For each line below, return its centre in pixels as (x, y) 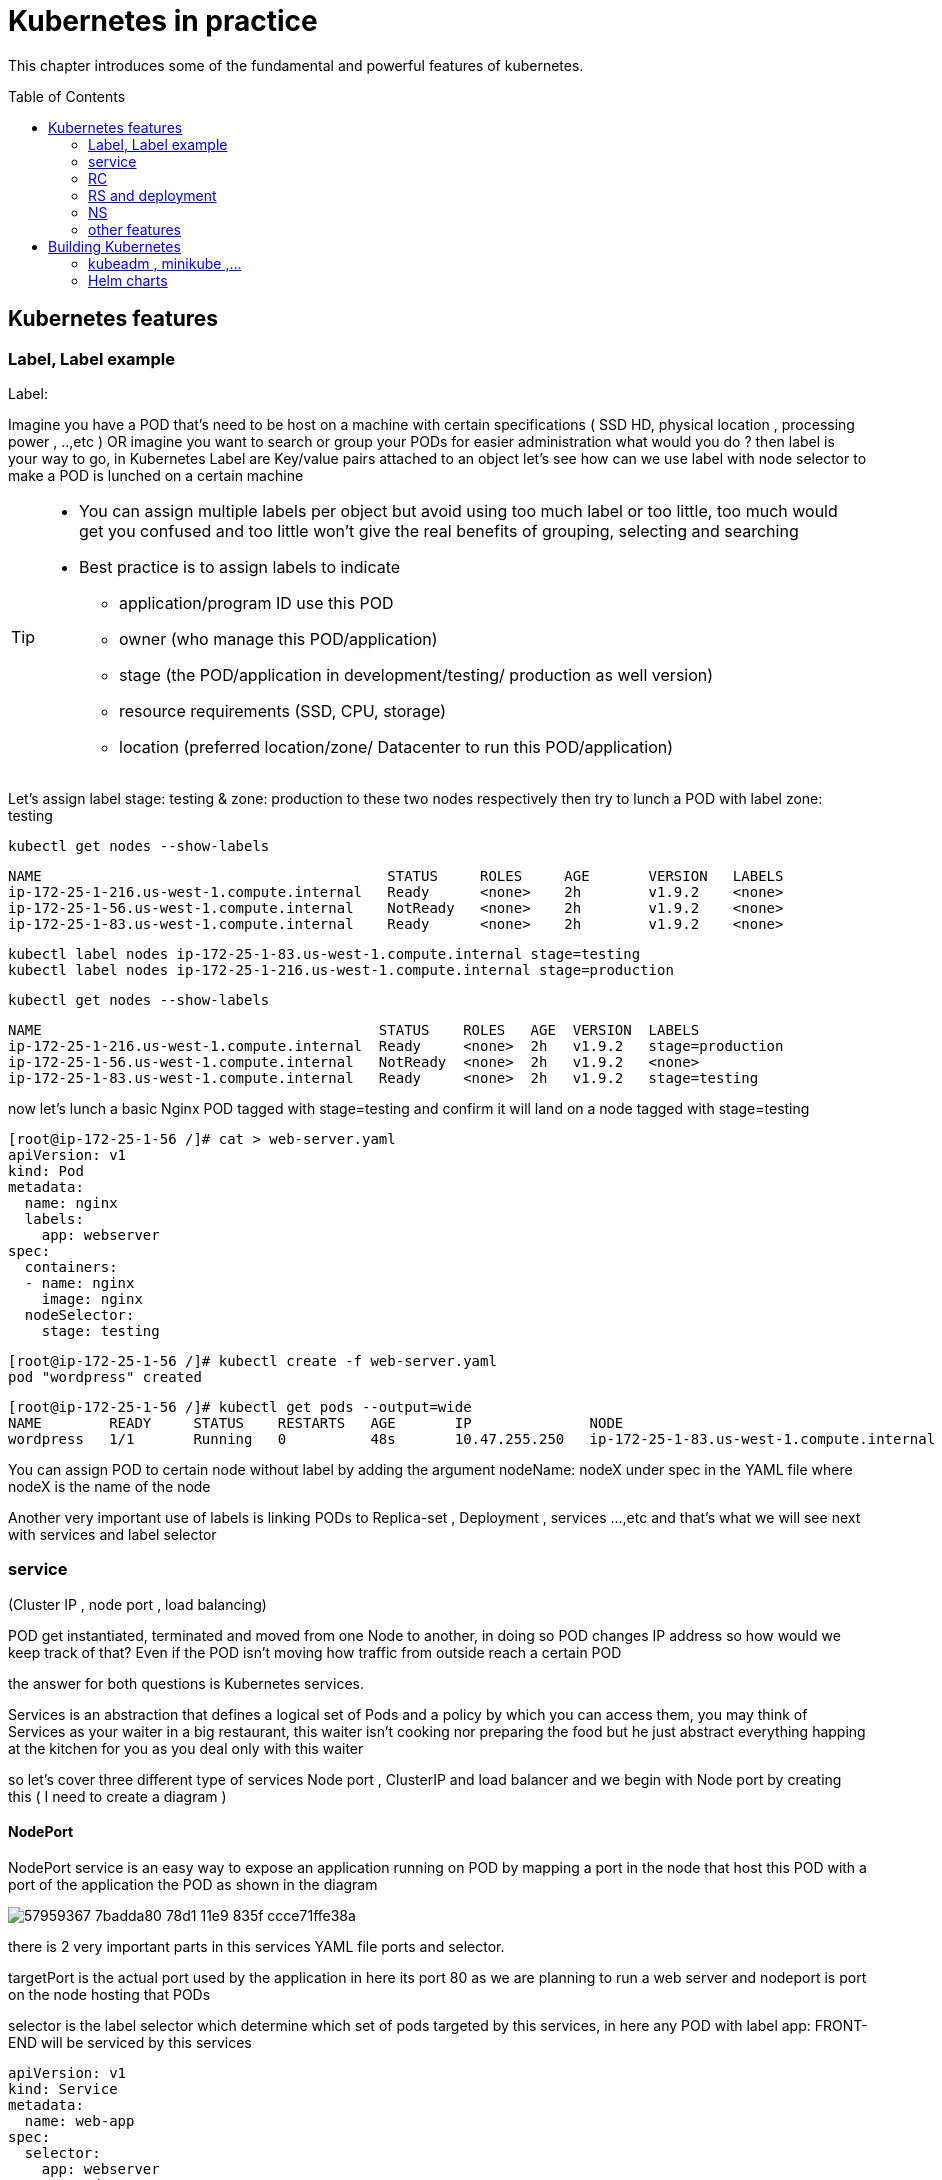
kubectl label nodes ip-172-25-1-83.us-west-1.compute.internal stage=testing (324, 953)
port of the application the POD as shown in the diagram (193, 1884)
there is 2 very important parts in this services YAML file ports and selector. (256, 1946)
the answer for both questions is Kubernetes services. (186, 1683)
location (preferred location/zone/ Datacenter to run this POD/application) (396, 746)
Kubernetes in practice (163, 21)
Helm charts (128, 280)
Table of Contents (67, 96)
